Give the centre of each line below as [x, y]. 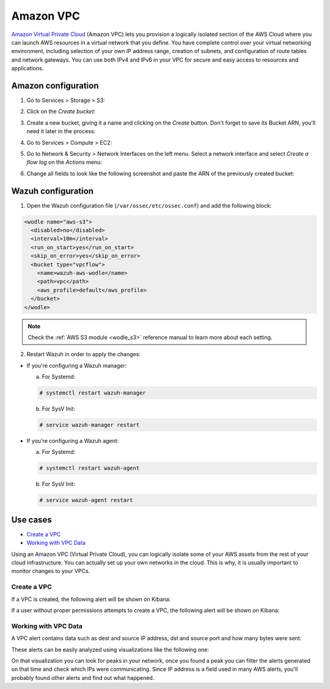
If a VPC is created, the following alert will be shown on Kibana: [91, 599]
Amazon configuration [55, 86]
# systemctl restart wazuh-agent [90, 468]
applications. [28, 68]
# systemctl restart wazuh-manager [93, 393]
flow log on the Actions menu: [64, 162]
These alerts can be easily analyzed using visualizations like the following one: [110, 649]
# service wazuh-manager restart [90, 425]
